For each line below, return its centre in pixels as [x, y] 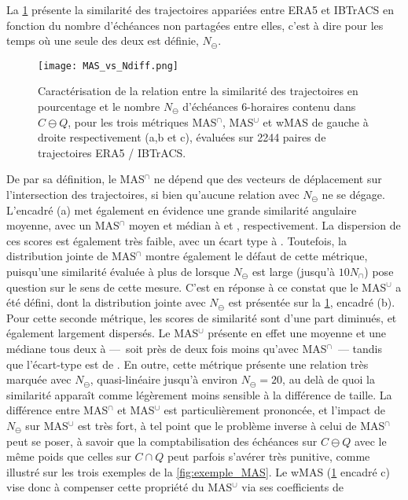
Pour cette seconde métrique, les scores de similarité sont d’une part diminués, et [202, 317]
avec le [370, 441]
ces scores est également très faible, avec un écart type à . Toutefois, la [176, 240]
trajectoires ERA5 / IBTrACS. [112, 152]
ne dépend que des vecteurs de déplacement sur [268, 179]
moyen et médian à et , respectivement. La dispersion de [265, 225]
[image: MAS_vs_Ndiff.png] [108, 66]
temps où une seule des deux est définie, [103, 40]
